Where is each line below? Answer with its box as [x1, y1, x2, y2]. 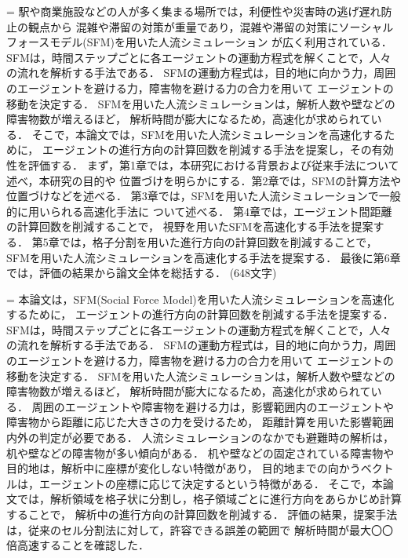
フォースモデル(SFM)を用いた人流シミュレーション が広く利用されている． [6, 34, 392, 50]
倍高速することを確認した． [6, 537, 149, 553]
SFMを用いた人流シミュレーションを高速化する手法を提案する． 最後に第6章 [6, 249, 401, 265]
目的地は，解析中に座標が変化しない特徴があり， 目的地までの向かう [6, 460, 361, 476]
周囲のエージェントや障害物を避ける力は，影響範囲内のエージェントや [31, 398, 395, 414]
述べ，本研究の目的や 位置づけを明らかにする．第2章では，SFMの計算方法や [6, 172, 402, 188]
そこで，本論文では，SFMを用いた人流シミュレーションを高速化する [31, 126, 384, 142]
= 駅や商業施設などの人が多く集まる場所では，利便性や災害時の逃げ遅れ [6, 3, 381, 19]
